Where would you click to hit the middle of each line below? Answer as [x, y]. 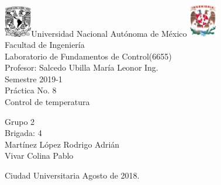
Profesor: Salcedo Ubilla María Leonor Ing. [82, 67]
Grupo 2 [20, 121]
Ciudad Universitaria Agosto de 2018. [72, 175]
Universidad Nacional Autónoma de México [109, 33]
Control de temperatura [47, 102]
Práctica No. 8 [31, 90]
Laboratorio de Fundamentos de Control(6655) [88, 56]
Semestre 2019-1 [34, 78]
